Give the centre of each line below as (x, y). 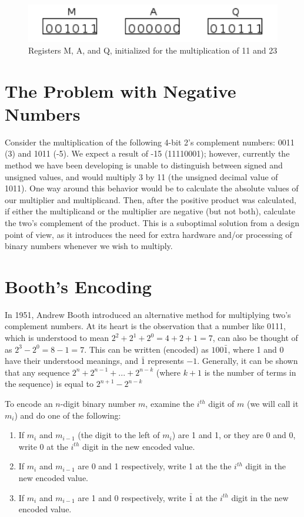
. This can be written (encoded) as (146, 349)
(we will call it (273, 404)
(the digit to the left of (119, 435)
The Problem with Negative (121, 90)
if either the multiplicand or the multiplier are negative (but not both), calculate (150, 211)
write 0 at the (43, 446)
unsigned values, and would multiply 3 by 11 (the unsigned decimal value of (141, 176)
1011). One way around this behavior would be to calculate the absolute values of (152, 188)
